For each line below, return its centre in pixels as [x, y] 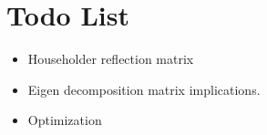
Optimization [65, 120]
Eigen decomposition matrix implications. [144, 89]
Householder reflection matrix [111, 59]
